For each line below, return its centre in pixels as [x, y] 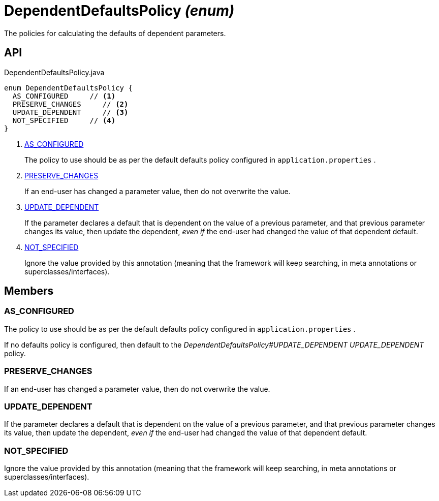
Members [29, 291]
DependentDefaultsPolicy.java [54, 72]
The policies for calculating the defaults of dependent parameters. [115, 33]
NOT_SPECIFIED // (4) [64, 120]
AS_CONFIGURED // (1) [64, 96]
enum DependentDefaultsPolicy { [68, 88]
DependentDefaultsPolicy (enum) [119, 11]
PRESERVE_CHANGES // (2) [70, 104]
